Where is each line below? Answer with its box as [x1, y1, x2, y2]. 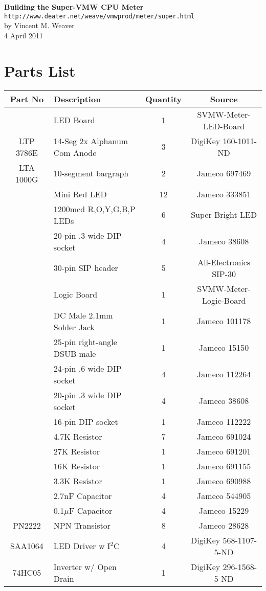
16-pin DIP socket [53, 415, 118, 427]
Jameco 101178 [197, 315, 251, 327]
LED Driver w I [53, 540, 110, 552]
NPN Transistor [53, 519, 110, 531]
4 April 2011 [4, 30, 43, 40]
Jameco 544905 [197, 489, 251, 502]
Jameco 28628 [199, 519, 249, 531]
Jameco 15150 [199, 342, 249, 354]
